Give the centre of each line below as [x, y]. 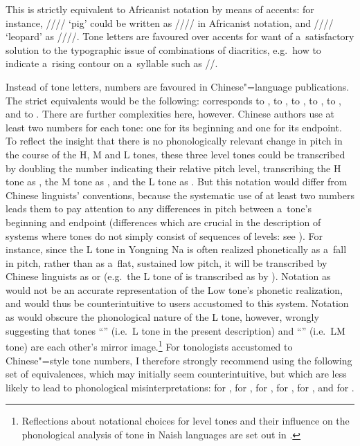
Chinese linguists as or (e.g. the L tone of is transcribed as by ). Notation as [168, 276]
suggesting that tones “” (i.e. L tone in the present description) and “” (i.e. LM [175, 330]
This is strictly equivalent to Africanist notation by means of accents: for [160, 9]
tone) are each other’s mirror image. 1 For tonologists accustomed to [149, 345]
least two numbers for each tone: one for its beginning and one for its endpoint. [174, 127]
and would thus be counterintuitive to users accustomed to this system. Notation [177, 303]
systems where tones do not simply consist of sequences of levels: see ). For [164, 235]
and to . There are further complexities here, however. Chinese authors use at [170, 114]
